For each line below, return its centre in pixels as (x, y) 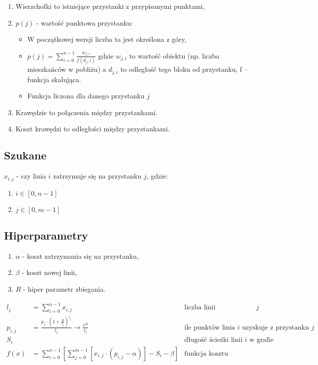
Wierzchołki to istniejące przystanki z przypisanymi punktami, (110, 6)
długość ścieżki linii (213, 340)
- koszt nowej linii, (49, 272)
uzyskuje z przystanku (275, 327)
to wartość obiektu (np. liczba (174, 55)
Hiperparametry (46, 235)
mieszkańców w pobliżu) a (67, 69)
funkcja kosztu (206, 353)
